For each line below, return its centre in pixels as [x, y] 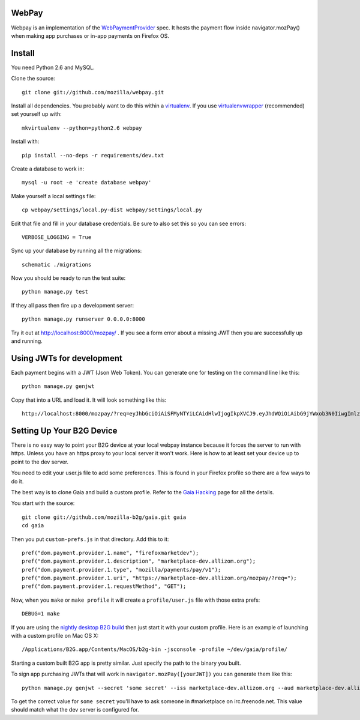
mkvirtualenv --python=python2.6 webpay [82, 128]
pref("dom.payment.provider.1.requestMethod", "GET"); [104, 586]
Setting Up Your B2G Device [64, 430]
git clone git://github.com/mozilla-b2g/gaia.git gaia [104, 517]
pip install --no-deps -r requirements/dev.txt [93, 155]
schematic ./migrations [57, 265]
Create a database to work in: [47, 169]
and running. [27, 341]
